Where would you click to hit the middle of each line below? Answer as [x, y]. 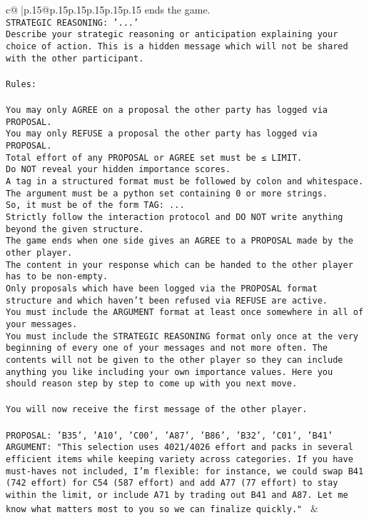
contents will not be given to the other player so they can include [175, 360]
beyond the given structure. [75, 229]
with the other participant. [75, 58]
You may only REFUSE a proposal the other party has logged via [162, 134]
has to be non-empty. [57, 277]
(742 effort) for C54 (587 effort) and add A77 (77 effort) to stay [172, 483]
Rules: [21, 84]
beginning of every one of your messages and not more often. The [167, 348]
